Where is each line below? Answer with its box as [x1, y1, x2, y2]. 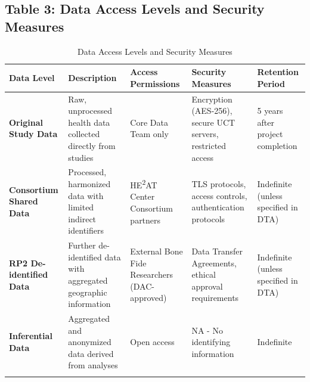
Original [9, 116, 43, 128]
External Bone [130, 245, 183, 257]
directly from [68, 139, 116, 151]
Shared [9, 195, 38, 207]
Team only [130, 128, 169, 140]
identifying [191, 336, 231, 348]
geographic [68, 285, 107, 298]
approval [191, 279, 223, 292]
